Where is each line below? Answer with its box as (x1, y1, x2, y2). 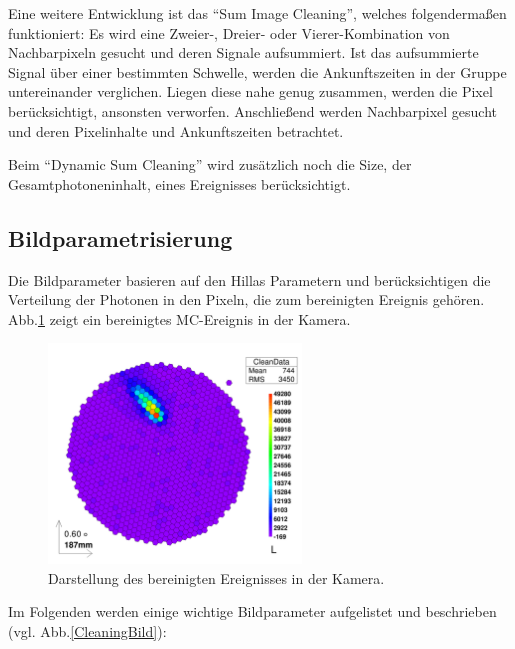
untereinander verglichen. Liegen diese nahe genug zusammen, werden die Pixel (8, 81, 493, 102)
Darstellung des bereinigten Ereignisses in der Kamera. (48, 567, 385, 588)
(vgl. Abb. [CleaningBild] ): (8, 620, 167, 641)
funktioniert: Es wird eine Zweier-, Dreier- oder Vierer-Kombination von (8, 22, 450, 43)
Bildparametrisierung (8, 222, 233, 253)
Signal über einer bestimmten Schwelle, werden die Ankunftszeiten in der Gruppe (8, 61, 507, 82)
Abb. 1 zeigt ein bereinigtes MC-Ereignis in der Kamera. (8, 308, 351, 329)
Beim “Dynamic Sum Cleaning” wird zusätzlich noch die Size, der (8, 154, 412, 175)
